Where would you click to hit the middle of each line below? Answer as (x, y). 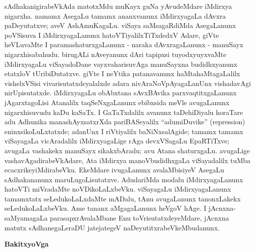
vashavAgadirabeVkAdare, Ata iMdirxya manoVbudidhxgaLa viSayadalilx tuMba (127, 160)
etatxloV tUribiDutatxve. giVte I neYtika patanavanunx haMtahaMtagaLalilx (122, 73)
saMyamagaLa (26, 218)
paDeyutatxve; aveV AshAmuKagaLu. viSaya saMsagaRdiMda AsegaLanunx (120, 25)
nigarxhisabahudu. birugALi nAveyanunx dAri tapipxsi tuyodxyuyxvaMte (115, 54)
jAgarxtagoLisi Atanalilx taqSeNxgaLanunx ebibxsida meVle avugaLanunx (117, 102)
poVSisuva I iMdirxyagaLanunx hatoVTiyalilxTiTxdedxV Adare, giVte (112, 35)
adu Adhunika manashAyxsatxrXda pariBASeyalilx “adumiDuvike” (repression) (125, 122)
